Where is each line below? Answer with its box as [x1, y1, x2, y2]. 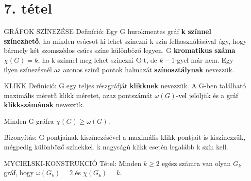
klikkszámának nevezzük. [4, 99, 84, 110]
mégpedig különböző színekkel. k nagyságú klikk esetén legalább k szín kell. [4, 142, 228, 152]
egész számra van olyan [162, 158, 231, 168]
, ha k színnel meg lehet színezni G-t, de [38, 54, 157, 65]
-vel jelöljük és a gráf [176, 90, 238, 100]
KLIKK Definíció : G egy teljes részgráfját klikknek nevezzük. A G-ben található [4, 81, 246, 91]
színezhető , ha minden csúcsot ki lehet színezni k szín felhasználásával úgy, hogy [4, 35, 247, 46]
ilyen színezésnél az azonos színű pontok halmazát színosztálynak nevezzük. [4, 64, 234, 74]
